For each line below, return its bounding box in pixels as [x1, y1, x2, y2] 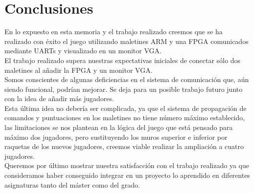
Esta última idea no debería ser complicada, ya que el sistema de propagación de [4, 103, 247, 113]
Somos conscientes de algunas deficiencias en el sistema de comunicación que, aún [4, 74, 249, 85]
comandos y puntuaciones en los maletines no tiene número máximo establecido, [4, 112, 245, 123]
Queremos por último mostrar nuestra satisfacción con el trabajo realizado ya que [4, 160, 249, 171]
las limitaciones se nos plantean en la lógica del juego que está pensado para [4, 122, 233, 132]
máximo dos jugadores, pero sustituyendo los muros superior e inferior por [4, 131, 228, 142]
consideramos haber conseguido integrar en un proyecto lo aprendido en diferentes [4, 170, 250, 180]
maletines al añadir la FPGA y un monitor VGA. [4, 64, 153, 75]
